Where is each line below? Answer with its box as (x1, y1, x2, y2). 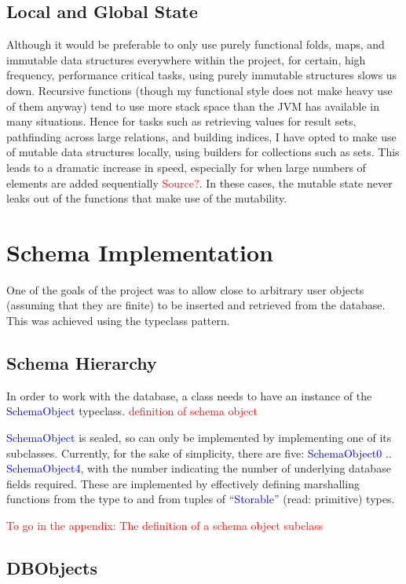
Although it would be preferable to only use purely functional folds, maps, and (6, 36, 385, 53)
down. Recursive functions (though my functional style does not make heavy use (6, 82, 393, 98)
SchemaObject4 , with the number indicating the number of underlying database (6, 460, 391, 476)
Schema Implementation (6, 235, 273, 268)
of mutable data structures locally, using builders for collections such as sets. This (6, 144, 400, 160)
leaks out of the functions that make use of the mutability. (6, 190, 287, 206)
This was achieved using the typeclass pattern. (6, 312, 230, 329)
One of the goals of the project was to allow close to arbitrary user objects (6, 281, 364, 297)
